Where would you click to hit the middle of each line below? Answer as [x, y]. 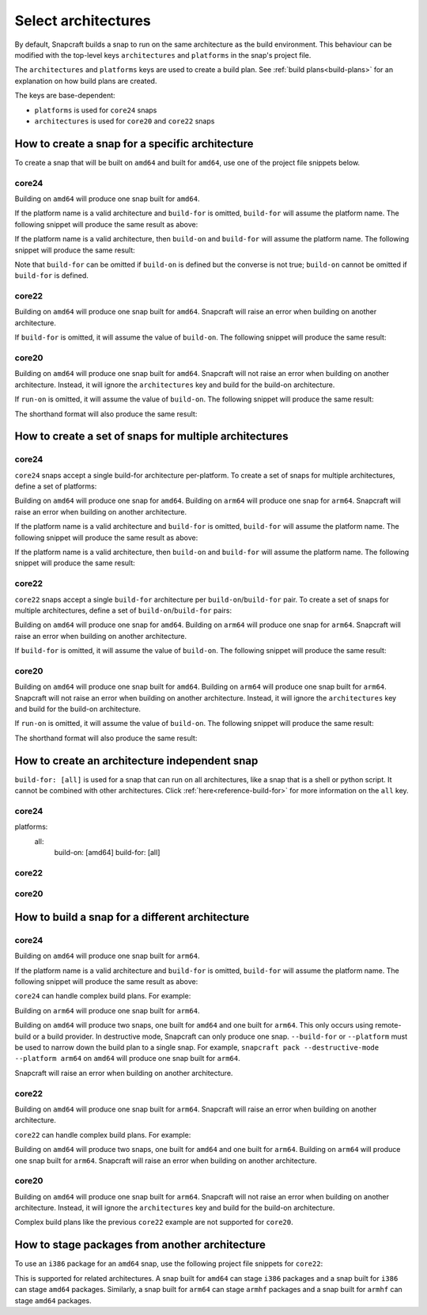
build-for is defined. [51, 276]
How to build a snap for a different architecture [132, 917]
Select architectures [83, 21]
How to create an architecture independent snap [136, 760]
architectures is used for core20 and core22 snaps [125, 121]
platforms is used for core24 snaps [96, 110]
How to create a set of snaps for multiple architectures [151, 437]
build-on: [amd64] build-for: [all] [107, 853]
